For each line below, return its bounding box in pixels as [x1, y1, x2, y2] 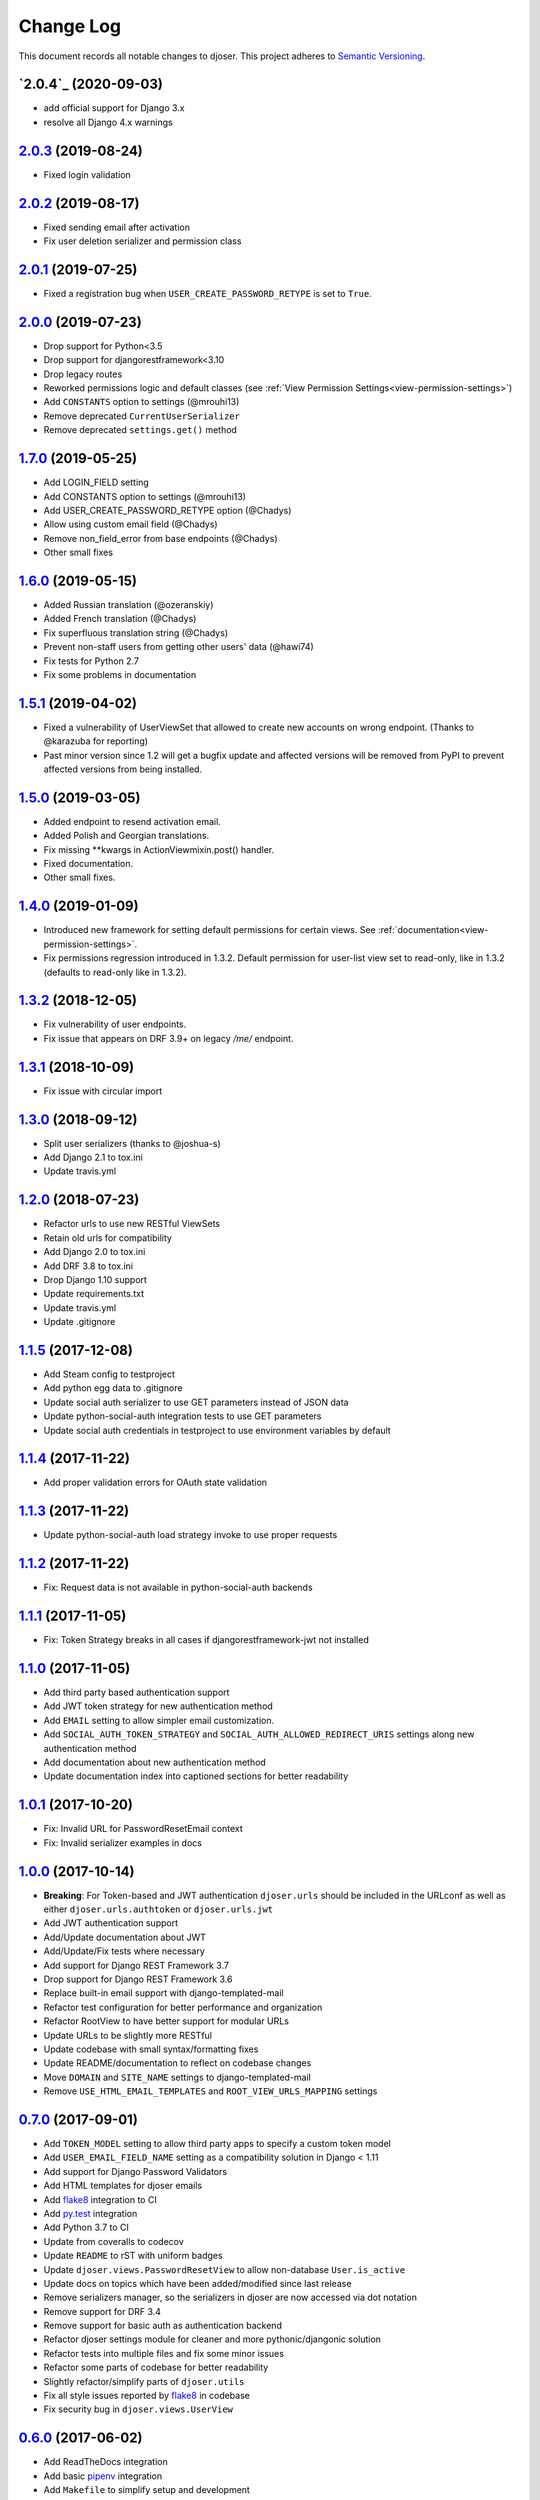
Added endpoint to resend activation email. [43, 815, 222, 827]
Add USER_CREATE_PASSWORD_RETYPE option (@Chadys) [43, 504, 292, 516]
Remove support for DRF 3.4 [43, 2305, 162, 2317]
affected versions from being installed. [43, 763, 203, 775]
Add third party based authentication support [43, 1686, 230, 1699]
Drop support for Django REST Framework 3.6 [43, 1973, 234, 1985]
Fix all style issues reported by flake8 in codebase [43, 2390, 250, 2402]
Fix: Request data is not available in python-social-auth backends [43, 1581, 314, 1594]
